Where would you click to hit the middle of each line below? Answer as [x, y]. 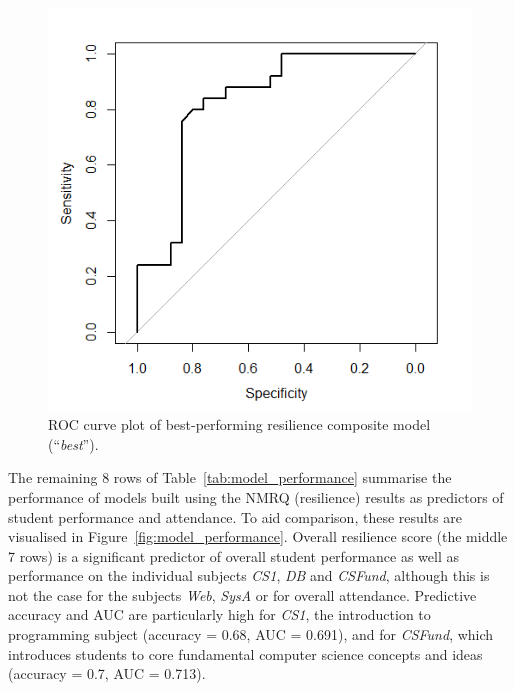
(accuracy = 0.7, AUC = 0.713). [107, 673]
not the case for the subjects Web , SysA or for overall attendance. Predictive [242, 594]
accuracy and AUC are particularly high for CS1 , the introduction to [219, 614]
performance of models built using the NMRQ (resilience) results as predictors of [256, 496]
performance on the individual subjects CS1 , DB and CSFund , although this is [249, 575]
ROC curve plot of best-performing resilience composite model [239, 424]
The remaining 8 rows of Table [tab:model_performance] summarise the [230, 477]
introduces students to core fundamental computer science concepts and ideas [245, 653]
